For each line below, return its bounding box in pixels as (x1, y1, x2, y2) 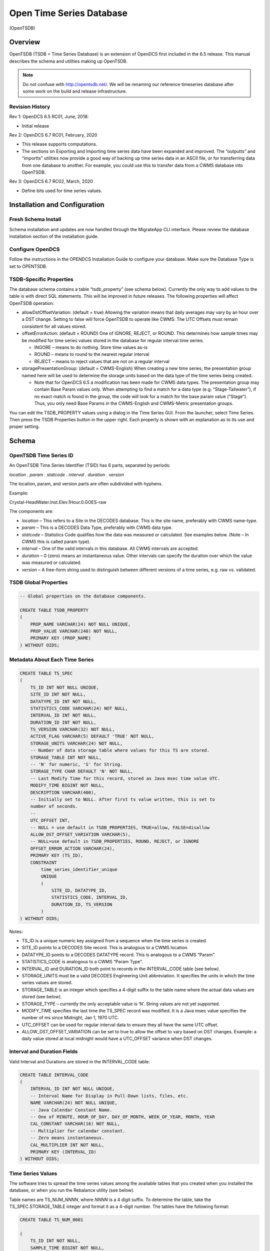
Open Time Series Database (9, 8, 127, 19)
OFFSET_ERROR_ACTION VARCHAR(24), (30, 846, 115, 851)
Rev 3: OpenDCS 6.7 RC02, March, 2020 (9, 178, 93, 185)
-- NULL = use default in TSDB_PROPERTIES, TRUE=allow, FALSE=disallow (30, 825, 210, 830)
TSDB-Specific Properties (9, 276, 73, 283)
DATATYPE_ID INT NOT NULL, (30, 699, 97, 704)
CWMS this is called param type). (21, 538, 91, 544)
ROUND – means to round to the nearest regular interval (34, 351, 149, 357)
